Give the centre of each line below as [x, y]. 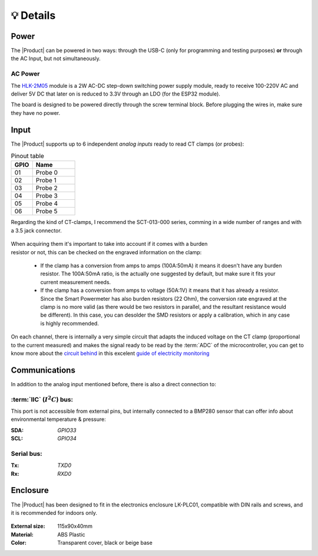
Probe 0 [47, 173]
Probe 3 [47, 196]
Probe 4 [47, 203]
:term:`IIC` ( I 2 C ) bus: [42, 399]
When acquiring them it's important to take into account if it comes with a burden [109, 244]
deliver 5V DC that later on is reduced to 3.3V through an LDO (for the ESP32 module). [116, 94]
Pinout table [27, 156]
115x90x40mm [75, 526]
